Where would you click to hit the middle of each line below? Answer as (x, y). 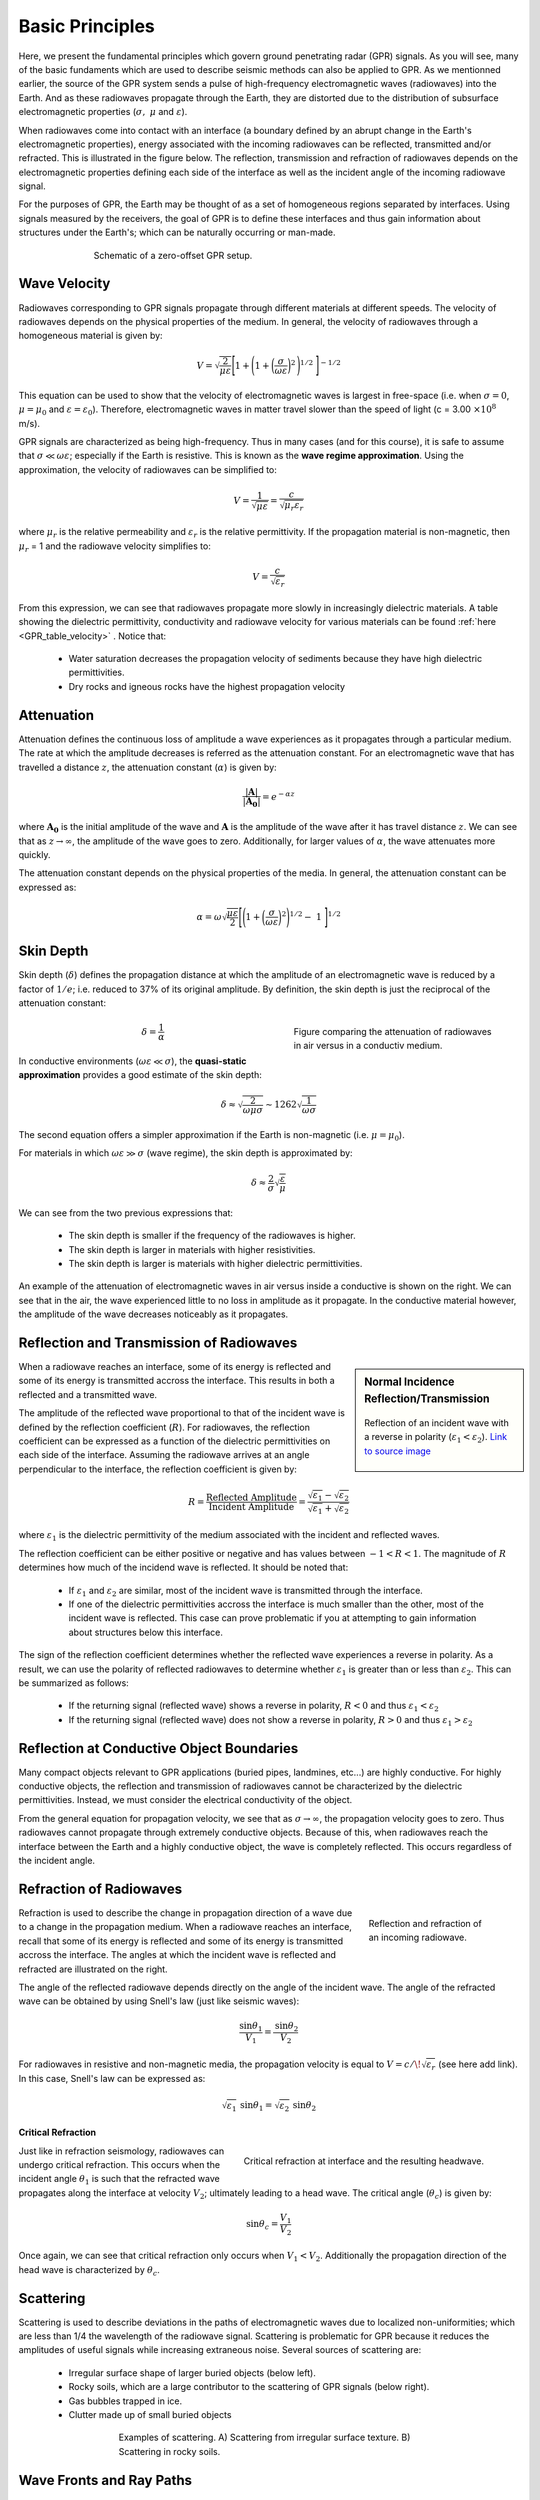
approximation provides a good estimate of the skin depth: (140, 1075)
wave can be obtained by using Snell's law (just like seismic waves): (159, 2001)
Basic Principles (86, 26)
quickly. (34, 855)
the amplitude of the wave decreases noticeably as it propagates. (153, 1314)
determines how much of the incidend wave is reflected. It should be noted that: (183, 1567)
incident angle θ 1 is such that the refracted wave (119, 2180)
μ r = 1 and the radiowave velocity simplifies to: (115, 547)
